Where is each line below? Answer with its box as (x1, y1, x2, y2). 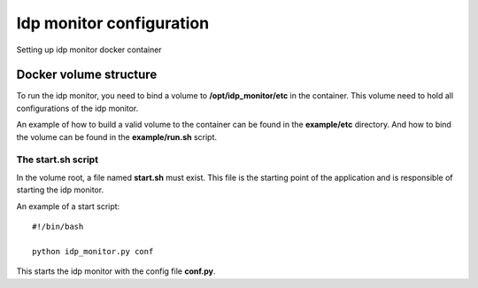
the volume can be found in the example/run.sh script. (16, 131, 217, 142)
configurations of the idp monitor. (16, 103, 139, 113)
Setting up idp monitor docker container (16, 44, 163, 55)
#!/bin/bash (32, 222, 84, 231)
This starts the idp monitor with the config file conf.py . (16, 266, 216, 276)
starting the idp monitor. (16, 184, 104, 195)
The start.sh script (16, 153, 99, 166)
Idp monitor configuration (16, 13, 210, 33)
